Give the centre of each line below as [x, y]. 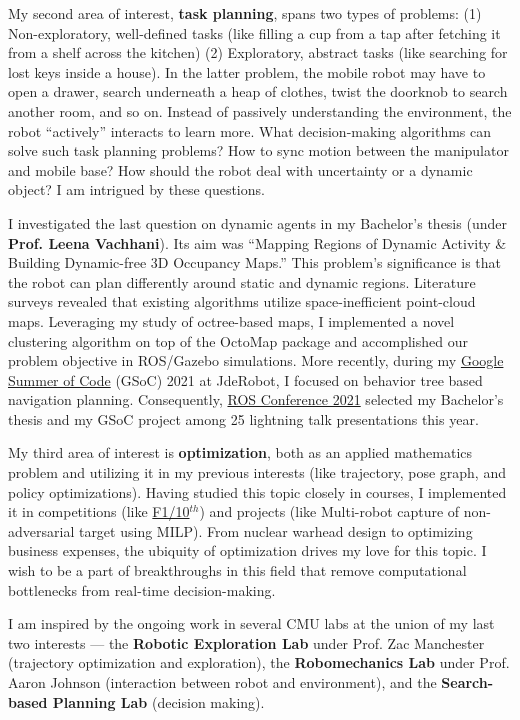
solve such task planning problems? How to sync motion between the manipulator [258, 150]
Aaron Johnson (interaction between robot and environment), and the [222, 682]
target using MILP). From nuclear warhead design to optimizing [275, 530]
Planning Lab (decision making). [158, 701]
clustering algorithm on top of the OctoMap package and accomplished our [238, 340]
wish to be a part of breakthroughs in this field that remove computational [237, 570]
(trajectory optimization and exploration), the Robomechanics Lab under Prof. [259, 662]
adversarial [41, 530]
